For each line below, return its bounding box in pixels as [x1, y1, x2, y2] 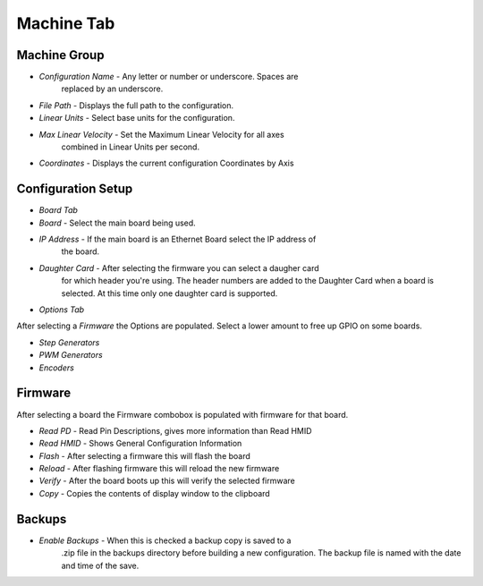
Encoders [38, 362, 75, 373]
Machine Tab [16, 13, 115, 33]
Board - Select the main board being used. [38, 217, 196, 228]
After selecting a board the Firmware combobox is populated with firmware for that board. [16, 409, 349, 420]
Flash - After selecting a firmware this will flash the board [38, 450, 250, 461]
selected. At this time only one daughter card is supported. [61, 287, 278, 299]
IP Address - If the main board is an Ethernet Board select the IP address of [38, 234, 317, 245]
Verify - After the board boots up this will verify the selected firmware [38, 475, 295, 487]
